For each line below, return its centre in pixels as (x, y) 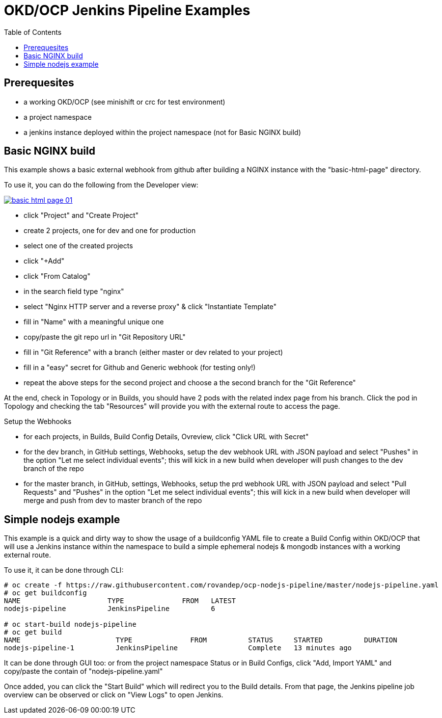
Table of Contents (33, 32)
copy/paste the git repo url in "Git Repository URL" (105, 337)
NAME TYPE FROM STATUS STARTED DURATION (201, 640)
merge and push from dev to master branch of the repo (113, 501)
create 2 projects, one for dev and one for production (110, 231)
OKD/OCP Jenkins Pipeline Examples (127, 10)
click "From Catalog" (57, 276)
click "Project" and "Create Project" (81, 215)
